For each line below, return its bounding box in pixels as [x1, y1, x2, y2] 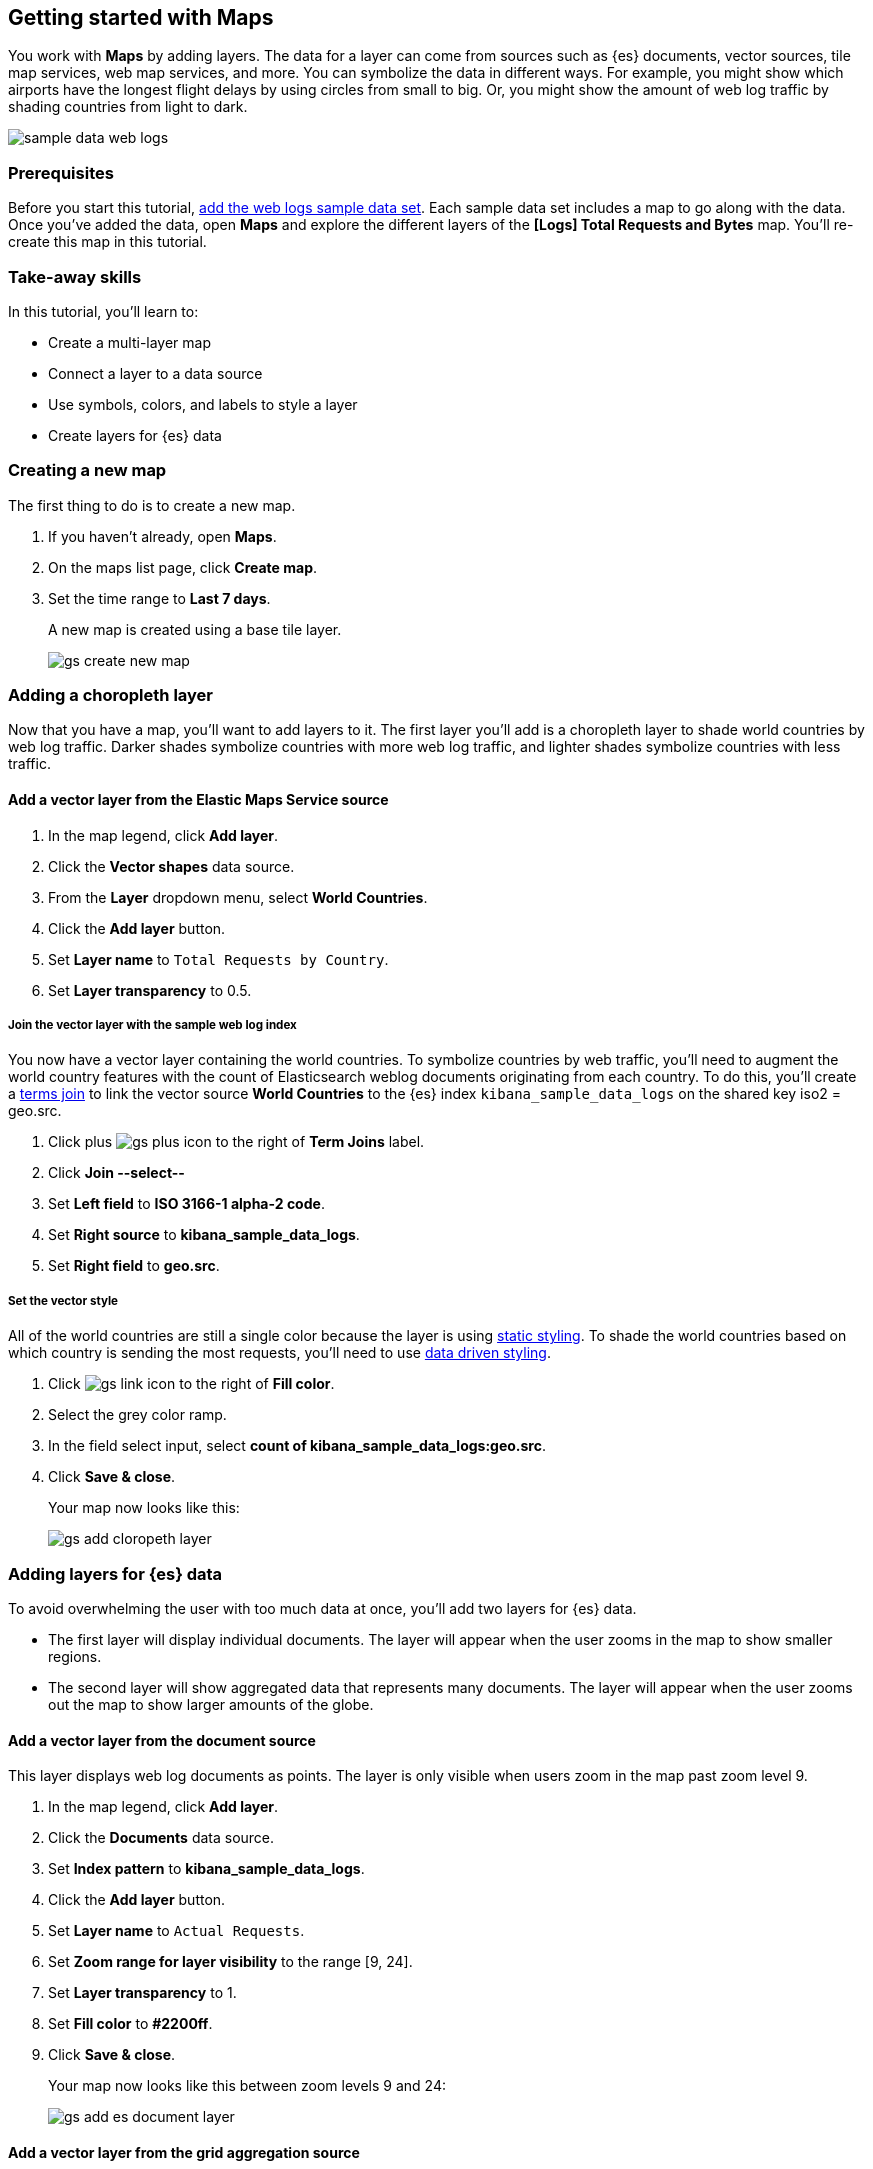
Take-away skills [8, 266, 142, 287]
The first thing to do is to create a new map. [8, 496, 296, 514]
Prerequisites [8, 162, 114, 183]
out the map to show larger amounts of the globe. [48, 1695, 374, 1713]
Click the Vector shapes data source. [48, 857, 295, 875]
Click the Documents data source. [48, 1829, 275, 1847]
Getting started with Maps [8, 5, 274, 30]
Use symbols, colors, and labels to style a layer [48, 395, 358, 413]
